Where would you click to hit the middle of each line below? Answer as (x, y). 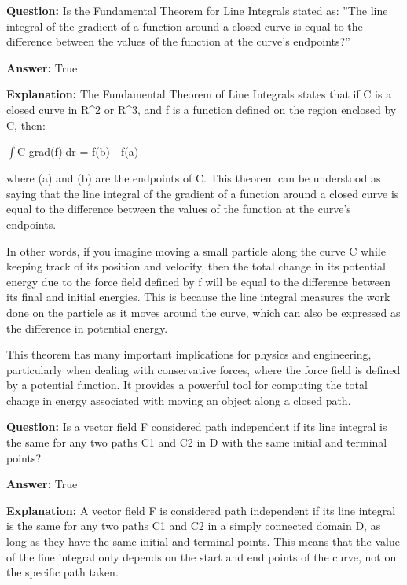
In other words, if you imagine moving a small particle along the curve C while (196, 250)
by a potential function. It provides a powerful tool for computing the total (187, 385)
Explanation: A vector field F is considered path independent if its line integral (201, 510)
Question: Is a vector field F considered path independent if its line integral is (197, 427)
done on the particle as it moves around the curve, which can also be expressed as (203, 312)
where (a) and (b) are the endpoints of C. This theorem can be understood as (194, 178)
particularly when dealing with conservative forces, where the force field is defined (203, 369)
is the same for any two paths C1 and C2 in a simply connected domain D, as (194, 526)
